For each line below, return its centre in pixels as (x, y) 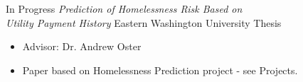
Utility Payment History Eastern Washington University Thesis (144, 22)
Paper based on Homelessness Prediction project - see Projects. (160, 70)
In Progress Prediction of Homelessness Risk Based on (124, 8)
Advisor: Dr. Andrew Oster (82, 46)
